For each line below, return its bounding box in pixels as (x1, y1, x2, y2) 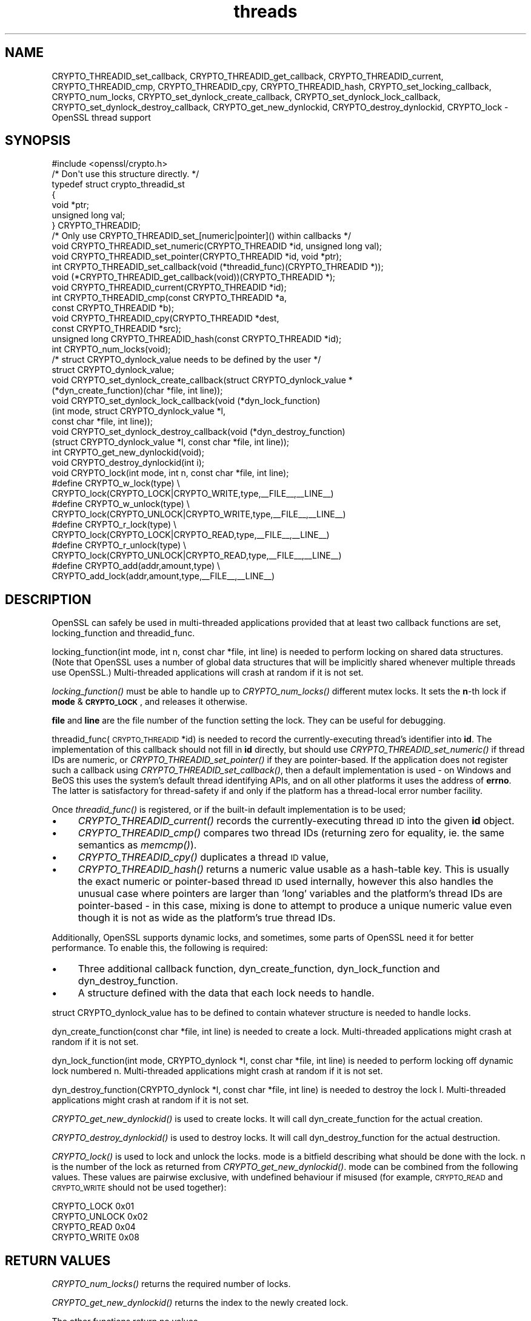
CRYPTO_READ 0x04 (52, 1222, 136, 1232)
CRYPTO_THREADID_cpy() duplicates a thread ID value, (78, 851, 329, 864)
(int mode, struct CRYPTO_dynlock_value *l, (52, 406, 225, 417)
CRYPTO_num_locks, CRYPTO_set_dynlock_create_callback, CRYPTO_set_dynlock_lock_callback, (52, 91, 441, 102)
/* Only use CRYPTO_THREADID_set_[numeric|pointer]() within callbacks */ (52, 230, 351, 241)
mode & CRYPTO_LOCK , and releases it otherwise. (52, 696, 248, 707)
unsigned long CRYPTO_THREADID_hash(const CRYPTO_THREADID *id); (52, 334, 342, 345)
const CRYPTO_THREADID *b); (52, 303, 174, 314)
